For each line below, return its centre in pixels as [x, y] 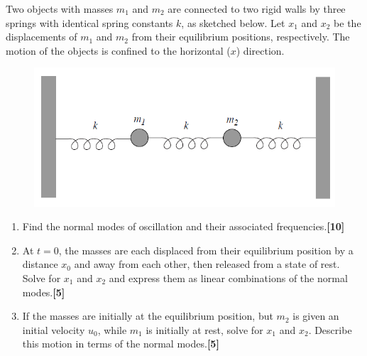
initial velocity [54, 329]
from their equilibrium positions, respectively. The [241, 37]
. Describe [330, 329]
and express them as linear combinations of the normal [228, 277]
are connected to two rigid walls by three [257, 9]
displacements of [42, 37]
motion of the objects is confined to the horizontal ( [118, 50]
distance [40, 264]
